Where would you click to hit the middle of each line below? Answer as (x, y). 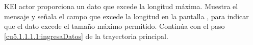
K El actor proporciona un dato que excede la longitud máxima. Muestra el (121, 6)
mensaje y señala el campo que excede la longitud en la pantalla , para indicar (127, 16)
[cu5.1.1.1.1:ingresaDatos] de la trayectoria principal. (86, 36)
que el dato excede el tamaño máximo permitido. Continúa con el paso (115, 26)
